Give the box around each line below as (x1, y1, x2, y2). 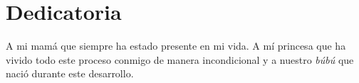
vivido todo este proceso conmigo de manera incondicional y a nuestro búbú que (6, 52, 354, 67)
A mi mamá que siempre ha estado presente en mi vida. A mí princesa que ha (6, 38, 346, 53)
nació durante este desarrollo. (6, 66, 134, 81)
